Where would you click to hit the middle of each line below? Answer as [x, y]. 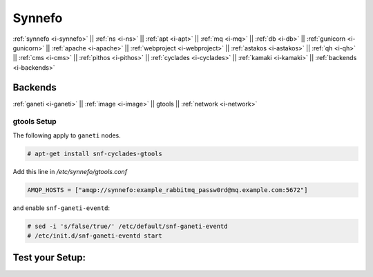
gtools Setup [35, 122]
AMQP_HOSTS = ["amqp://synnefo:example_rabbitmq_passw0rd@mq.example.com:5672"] [168, 190]
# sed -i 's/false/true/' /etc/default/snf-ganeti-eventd [127, 226]
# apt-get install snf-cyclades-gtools [95, 153]
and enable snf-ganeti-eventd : [61, 208]
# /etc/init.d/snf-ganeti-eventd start [95, 236]
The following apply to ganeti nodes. [67, 135]
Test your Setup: [49, 258]
